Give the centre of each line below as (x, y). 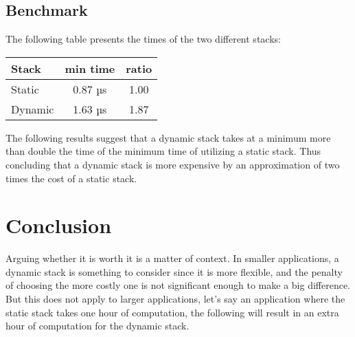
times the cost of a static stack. (71, 178)
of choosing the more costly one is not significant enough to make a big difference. (178, 285)
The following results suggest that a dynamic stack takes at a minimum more (168, 137)
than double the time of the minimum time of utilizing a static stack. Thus (163, 151)
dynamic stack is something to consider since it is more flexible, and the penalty (174, 271)
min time (90, 68)
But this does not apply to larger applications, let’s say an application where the (175, 299)
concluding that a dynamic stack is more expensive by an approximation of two (173, 164)
